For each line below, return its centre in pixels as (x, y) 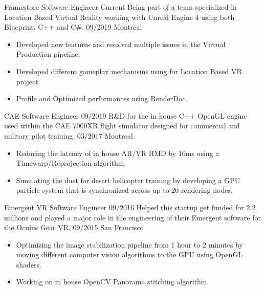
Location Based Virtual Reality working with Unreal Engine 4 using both (119, 17)
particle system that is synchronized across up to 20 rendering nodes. (124, 190)
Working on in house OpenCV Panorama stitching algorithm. (113, 282)
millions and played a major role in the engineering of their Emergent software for (132, 217)
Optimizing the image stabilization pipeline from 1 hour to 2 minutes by (129, 244)
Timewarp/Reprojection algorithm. (71, 163)
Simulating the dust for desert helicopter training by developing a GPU (128, 180)
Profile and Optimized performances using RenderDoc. (102, 98)
